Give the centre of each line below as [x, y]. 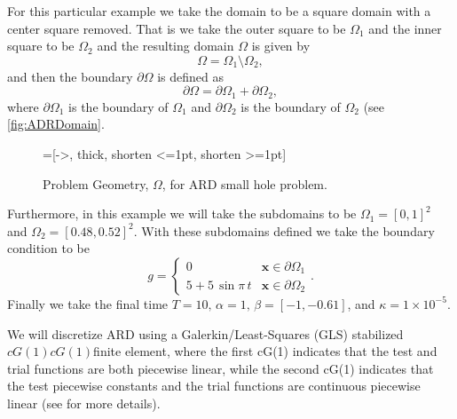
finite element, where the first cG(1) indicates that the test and [265, 351]
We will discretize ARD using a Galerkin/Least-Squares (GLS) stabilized [205, 333]
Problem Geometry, [96, 183]
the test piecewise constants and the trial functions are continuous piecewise [214, 386]
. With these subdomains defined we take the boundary [284, 230]
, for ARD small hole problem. [244, 183]
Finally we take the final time [88, 303]
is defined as [191, 76]
